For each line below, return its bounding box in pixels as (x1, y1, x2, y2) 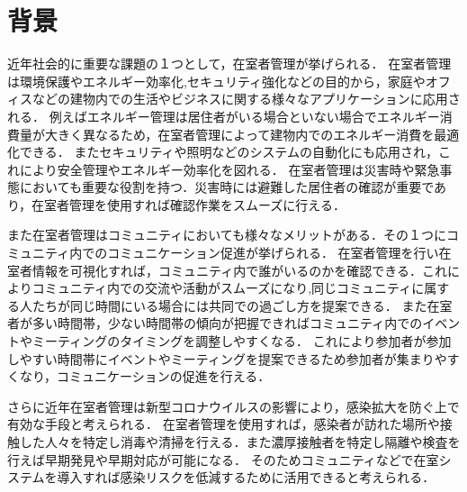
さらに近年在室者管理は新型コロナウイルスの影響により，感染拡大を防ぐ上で (7, 396, 460, 415)
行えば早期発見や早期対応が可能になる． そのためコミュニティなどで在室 (7, 450, 439, 469)
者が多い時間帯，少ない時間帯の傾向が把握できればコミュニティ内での (7, 314, 423, 333)
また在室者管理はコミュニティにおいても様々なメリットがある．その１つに (7, 225, 447, 244)
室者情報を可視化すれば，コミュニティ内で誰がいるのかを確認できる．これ (7, 260, 447, 279)
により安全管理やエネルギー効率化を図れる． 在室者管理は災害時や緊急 (19, 159, 440, 178)
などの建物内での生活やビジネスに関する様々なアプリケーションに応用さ (31, 89, 461, 108)
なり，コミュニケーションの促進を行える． (19, 367, 271, 386)
